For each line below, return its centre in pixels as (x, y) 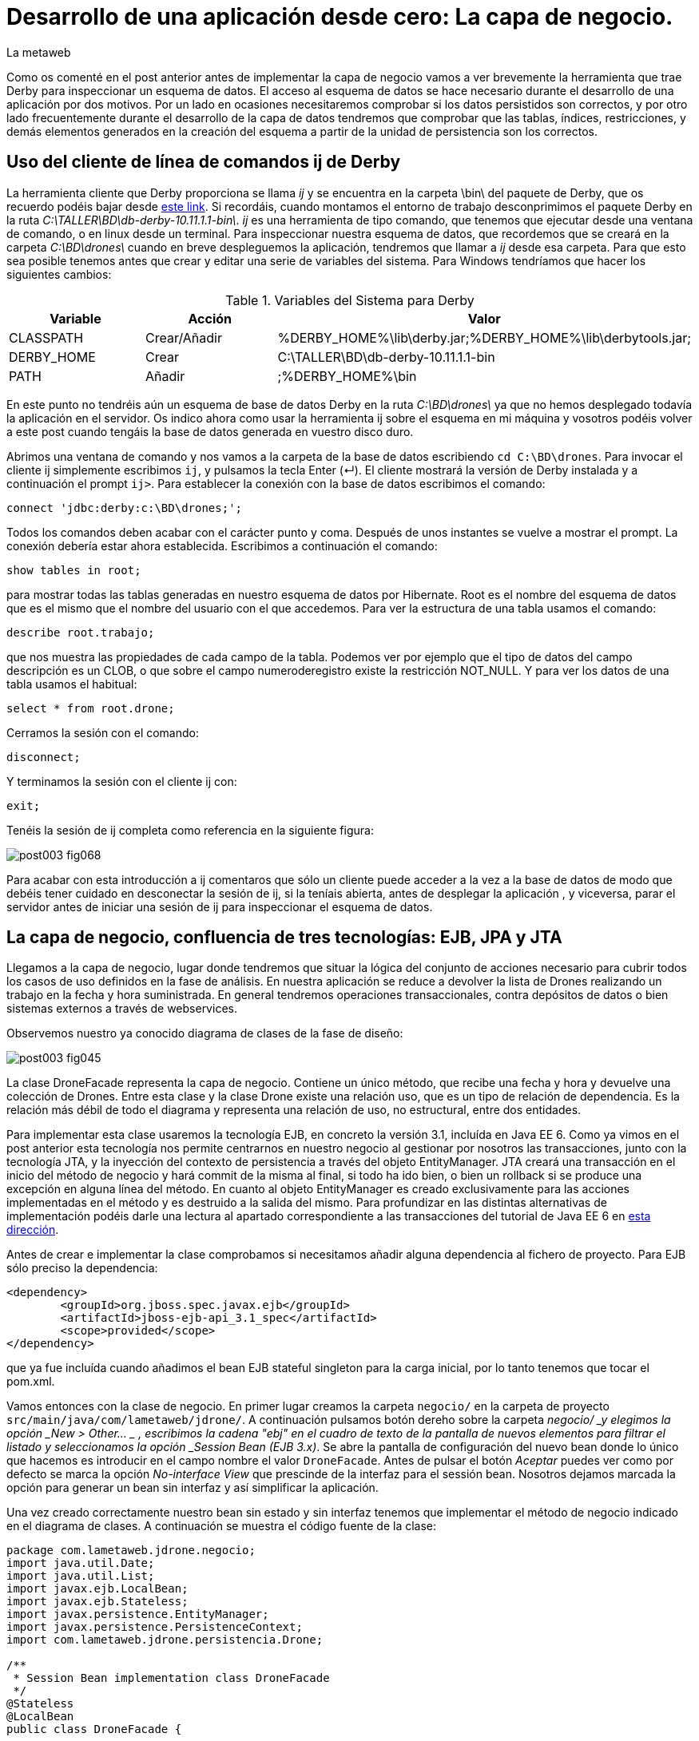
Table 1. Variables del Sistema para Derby (350, 300)
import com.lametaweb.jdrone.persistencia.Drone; (165, 1640)
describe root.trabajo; (81, 632)
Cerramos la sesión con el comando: (103, 732)
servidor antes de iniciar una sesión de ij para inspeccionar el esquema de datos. (220, 906)
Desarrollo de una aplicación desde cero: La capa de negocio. (340, 17)
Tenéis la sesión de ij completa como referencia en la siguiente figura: (190, 830)
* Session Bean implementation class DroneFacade (171, 1678)
